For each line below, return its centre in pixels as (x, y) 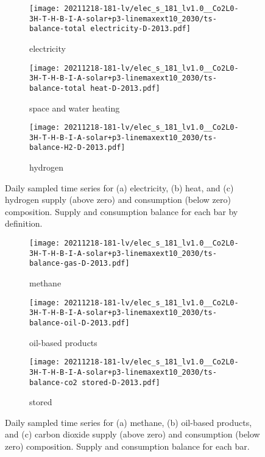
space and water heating (75, 108)
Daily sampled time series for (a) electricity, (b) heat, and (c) (119, 187)
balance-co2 (53, 382)
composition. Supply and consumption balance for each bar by (122, 211)
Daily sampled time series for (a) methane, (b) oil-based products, (129, 422)
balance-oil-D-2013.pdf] (79, 323)
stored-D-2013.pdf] (121, 382)
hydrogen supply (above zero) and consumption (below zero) (118, 200)
